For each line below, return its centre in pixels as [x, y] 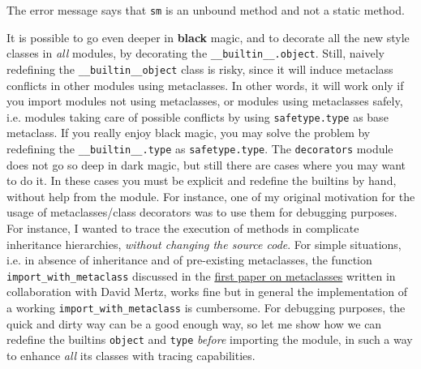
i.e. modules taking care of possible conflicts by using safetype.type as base [198, 116]
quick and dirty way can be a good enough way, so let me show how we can [194, 323]
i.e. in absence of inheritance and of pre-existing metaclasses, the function [189, 260]
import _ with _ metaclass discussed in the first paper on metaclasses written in [201, 275]
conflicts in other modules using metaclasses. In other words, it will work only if [205, 85]
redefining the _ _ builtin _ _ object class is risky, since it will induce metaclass [200, 69]
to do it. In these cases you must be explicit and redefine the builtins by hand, [202, 180]
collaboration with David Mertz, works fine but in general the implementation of [207, 292]
